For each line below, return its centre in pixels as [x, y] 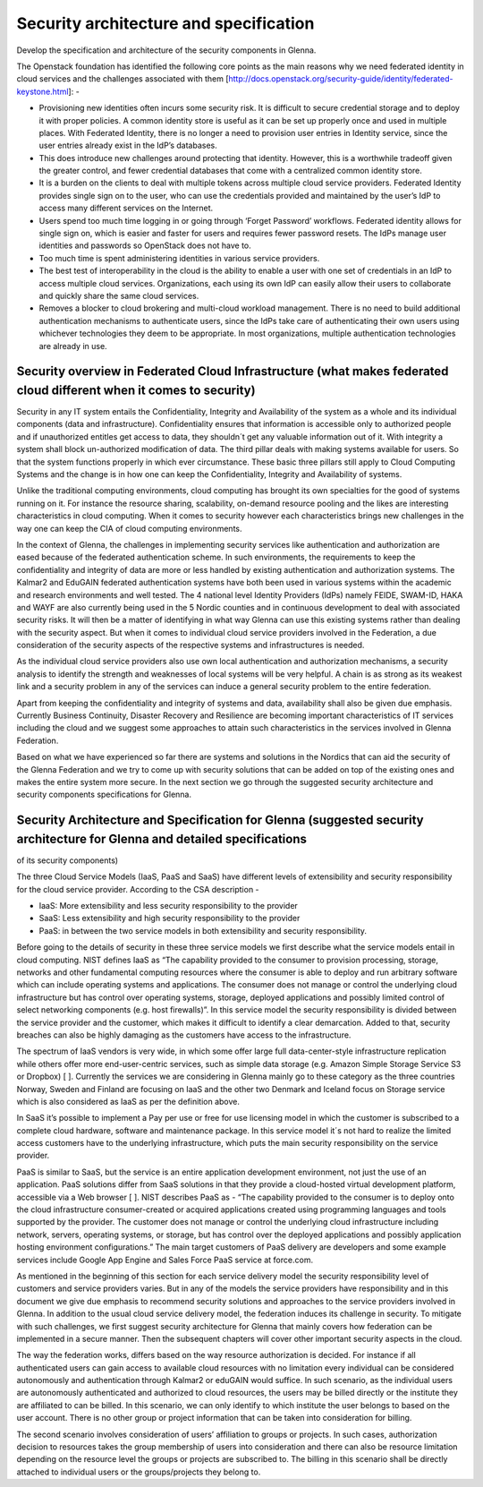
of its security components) [68, 860]
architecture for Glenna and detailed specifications [162, 838]
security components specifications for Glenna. [104, 795]
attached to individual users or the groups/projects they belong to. [139, 1472]
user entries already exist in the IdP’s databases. [128, 145]
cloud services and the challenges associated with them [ [123, 79]
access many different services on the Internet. [126, 208]
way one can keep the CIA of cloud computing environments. [129, 528]
